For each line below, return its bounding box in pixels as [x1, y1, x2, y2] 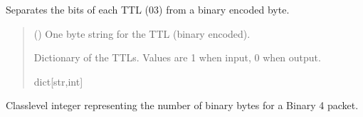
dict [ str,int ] [33, 73, 83, 88]
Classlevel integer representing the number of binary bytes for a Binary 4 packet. [6, 98, 359, 113]
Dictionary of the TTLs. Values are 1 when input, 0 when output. [33, 50, 321, 65]
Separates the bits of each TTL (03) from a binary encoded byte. [6, 2, 290, 16]
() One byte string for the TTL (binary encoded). [33, 26, 251, 41]
